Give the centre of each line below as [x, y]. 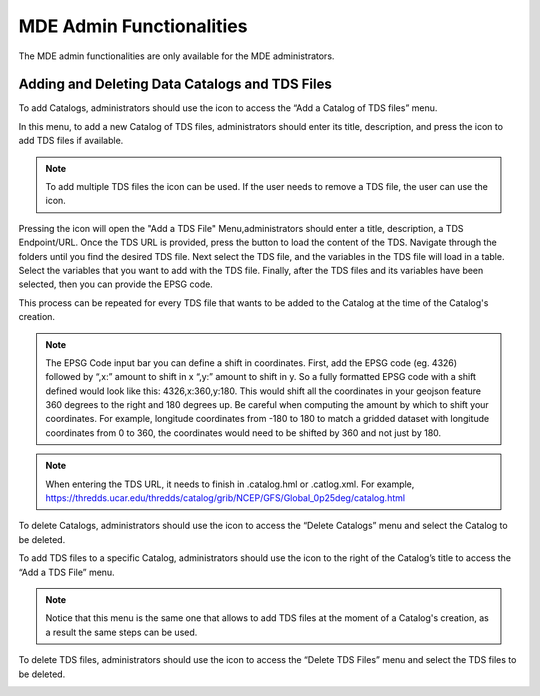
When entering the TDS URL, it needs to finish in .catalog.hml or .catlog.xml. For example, [230, 484]
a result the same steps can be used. [121, 632]
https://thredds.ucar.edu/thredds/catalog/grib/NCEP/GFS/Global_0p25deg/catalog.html [225, 498]
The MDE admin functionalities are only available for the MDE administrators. [176, 56]
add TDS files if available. [71, 141]
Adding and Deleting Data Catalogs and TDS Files [175, 84]
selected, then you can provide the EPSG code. [116, 284]
